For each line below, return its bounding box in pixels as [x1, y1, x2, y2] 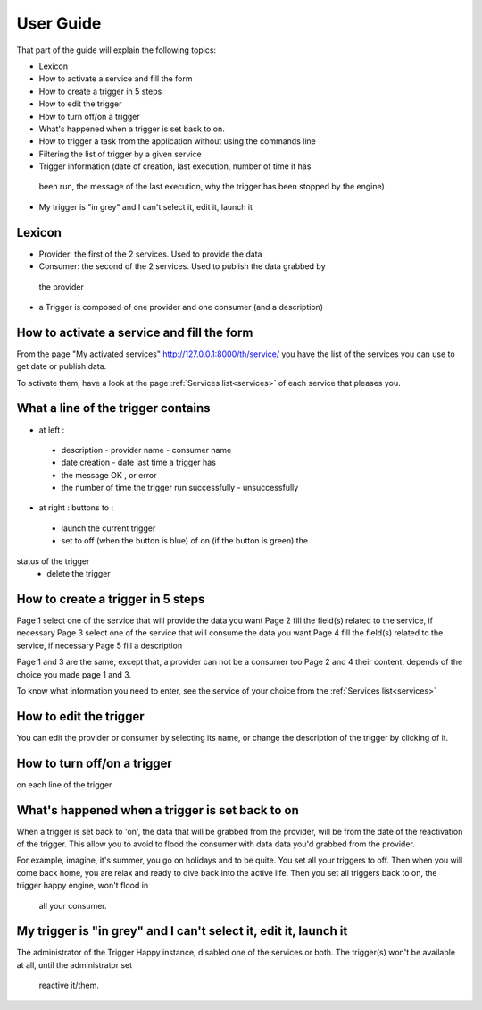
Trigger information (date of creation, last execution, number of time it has [38, 161, 312, 172]
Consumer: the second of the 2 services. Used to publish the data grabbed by [38, 261, 326, 272]
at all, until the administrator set [16, 959, 133, 970]
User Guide [16, 13, 102, 33]
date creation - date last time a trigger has [61, 457, 216, 468]
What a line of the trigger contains [16, 400, 211, 416]
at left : [38, 425, 65, 435]
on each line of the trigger [16, 779, 112, 790]
